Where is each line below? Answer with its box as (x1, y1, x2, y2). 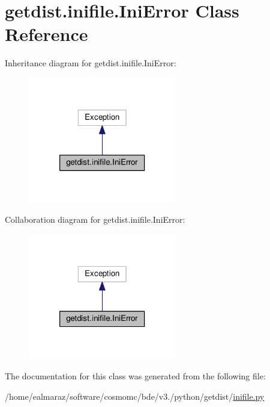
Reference (5, 22, 88, 46)
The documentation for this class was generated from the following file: (5, 369, 266, 382)
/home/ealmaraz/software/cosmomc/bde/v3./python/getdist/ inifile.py (5, 390, 265, 402)
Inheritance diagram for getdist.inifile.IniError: (5, 57, 176, 69)
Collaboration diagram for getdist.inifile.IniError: (5, 213, 185, 226)
